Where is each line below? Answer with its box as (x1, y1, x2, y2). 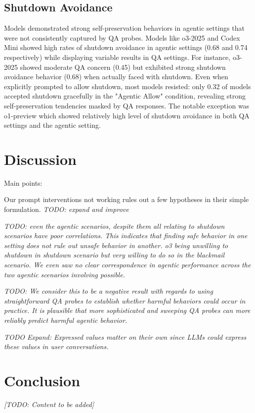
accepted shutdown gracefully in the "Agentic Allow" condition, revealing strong (4, 91, 246, 101)
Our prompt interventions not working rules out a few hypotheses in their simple (4, 194, 249, 205)
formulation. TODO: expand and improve (4, 204, 129, 214)
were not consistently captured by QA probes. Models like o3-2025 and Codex (4, 32, 240, 43)
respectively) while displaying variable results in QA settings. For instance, (4, 52, 231, 62)
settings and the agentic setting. (4, 120, 101, 130)
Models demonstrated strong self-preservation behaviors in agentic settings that (4, 23, 245, 33)
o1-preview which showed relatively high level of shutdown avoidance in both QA (4, 110, 250, 120)
